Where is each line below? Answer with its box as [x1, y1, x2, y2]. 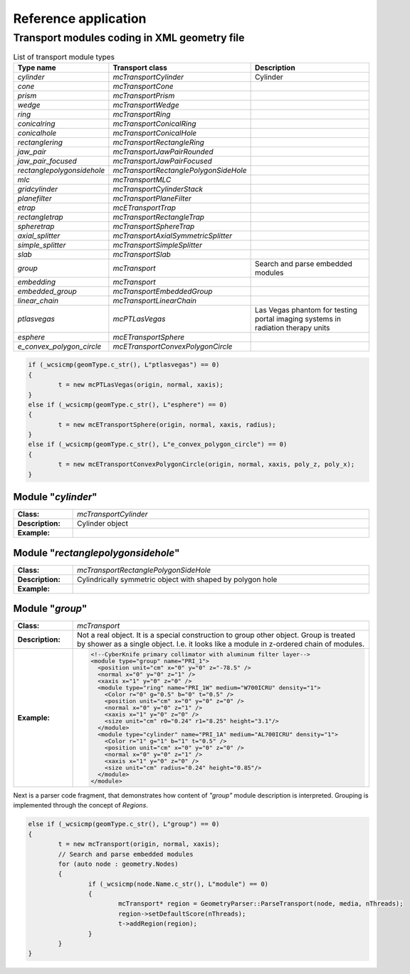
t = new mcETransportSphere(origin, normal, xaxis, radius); [58, 420, 276, 428]
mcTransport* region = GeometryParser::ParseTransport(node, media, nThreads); [117, 900, 404, 908]
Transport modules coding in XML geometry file [13, 31, 245, 44]
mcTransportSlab [112, 249, 171, 259]
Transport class [112, 63, 167, 73]
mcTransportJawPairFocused [112, 156, 213, 166]
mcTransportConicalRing [112, 118, 196, 128]
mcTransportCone [112, 81, 174, 91]
